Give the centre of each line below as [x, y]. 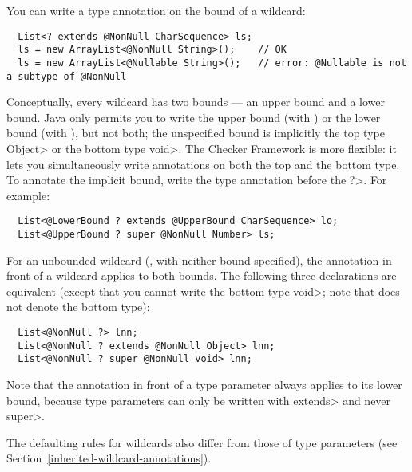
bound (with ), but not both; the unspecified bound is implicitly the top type [196, 133]
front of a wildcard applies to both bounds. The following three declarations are [202, 275]
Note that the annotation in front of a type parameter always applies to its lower [204, 385]
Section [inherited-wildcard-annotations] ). [109, 458]
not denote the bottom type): [78, 307]
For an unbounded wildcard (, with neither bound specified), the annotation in [199, 260]
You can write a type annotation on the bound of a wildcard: [156, 10]
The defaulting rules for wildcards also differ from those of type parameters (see [202, 442]
